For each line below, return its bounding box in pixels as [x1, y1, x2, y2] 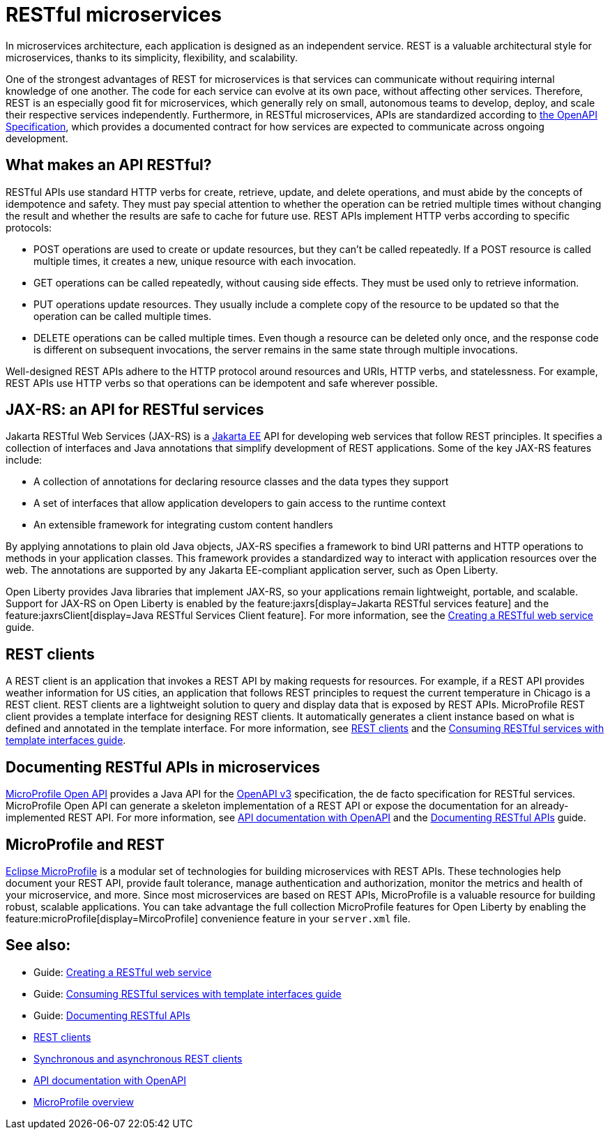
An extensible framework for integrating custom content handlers [33, 519, 333, 531]
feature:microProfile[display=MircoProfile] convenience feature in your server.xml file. [6, 912, 411, 924]
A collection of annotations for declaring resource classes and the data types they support [33, 475, 449, 488]
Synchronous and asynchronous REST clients [33, 1052, 243, 1065]
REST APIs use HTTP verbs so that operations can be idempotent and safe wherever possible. [6, 376, 438, 389]
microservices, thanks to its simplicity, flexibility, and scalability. [6, 51, 298, 63]
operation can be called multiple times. [33, 310, 212, 322]
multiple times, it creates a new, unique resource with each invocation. [33, 254, 356, 267]
